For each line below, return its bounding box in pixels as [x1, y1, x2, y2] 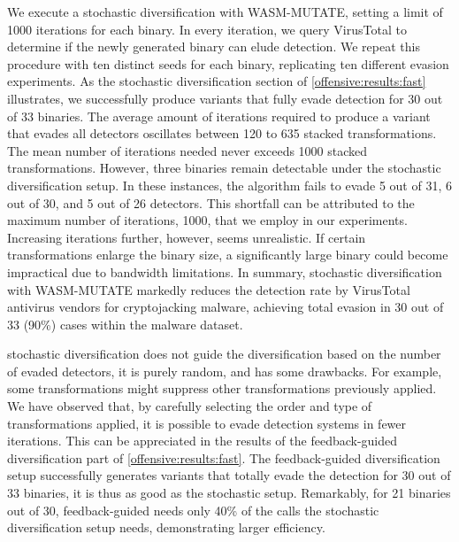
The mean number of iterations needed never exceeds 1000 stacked [7, 141, 368, 159]
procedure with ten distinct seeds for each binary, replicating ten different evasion [7, 54, 449, 73]
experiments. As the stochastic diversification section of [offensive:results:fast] [7, 72, 426, 90]
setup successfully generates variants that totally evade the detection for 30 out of [7, 466, 451, 484]
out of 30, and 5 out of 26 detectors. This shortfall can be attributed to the [7, 193, 415, 212]
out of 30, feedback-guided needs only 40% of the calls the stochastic [7, 500, 379, 519]
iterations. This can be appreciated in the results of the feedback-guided [7, 431, 398, 450]
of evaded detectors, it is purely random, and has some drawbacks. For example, [7, 361, 442, 380]
